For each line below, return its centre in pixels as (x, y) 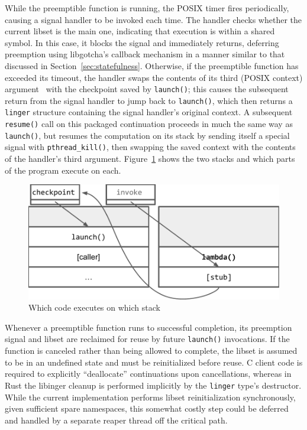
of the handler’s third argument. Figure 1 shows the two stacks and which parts (150, 159)
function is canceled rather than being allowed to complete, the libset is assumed (151, 351)
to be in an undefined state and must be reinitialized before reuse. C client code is (154, 362)
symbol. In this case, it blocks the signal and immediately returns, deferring (142, 42)
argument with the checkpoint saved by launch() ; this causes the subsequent (147, 89)
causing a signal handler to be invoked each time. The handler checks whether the (153, 19)
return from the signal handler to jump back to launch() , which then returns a (149, 100)
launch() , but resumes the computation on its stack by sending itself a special (147, 135)
